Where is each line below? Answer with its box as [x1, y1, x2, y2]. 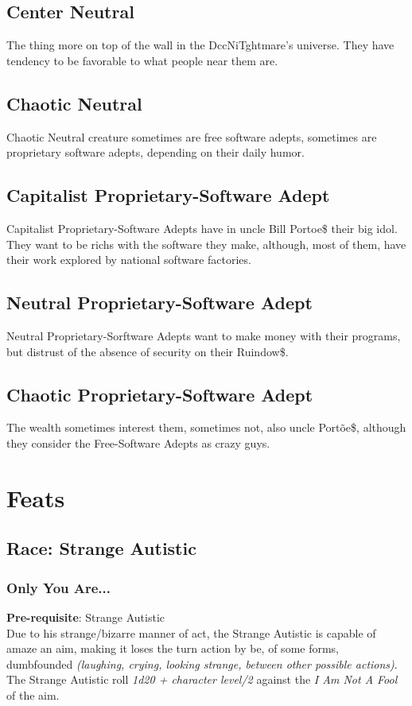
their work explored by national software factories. [6, 251, 251, 268]
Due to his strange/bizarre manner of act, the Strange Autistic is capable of [6, 624, 376, 641]
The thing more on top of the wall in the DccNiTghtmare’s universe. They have [6, 37, 395, 53]
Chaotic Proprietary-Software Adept [6, 382, 313, 406]
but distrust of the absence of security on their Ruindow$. [6, 343, 289, 359]
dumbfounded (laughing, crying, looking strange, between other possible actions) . [6, 655, 398, 672]
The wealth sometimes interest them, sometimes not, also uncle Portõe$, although [6, 419, 406, 436]
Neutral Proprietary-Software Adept [6, 290, 313, 315]
